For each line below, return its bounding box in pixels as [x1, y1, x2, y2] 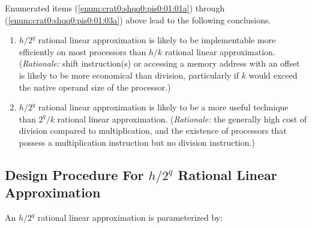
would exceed [248, 68, 298, 81]
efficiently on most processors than [19, 45, 146, 58]
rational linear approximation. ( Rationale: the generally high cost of [57, 112, 307, 125]
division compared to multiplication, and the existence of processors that [19, 124, 287, 137]
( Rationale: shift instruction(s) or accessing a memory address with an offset [19, 57, 300, 70]
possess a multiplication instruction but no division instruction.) [19, 136, 255, 148]
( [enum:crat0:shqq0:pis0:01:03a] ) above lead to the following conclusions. [5, 13, 271, 26]
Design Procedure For [5, 165, 144, 184]
